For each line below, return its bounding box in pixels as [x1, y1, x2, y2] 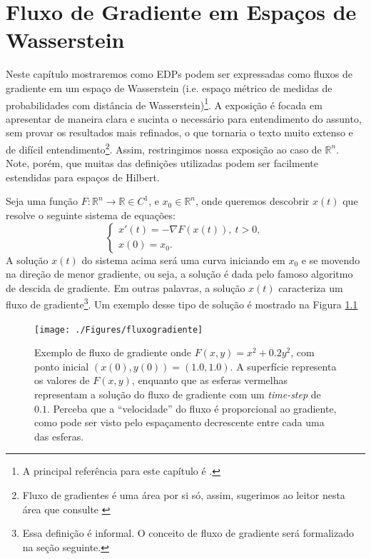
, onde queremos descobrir [195, 193, 310, 208]
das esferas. [34, 428, 84, 443]
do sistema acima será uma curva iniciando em [81, 252, 285, 267]
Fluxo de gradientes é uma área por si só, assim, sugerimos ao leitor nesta [22, 488, 345, 502]
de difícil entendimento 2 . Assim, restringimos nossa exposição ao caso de [6, 139, 322, 156]
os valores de [34, 373, 90, 388]
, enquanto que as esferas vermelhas [131, 373, 288, 388]
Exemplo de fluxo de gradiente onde [34, 345, 191, 360]
